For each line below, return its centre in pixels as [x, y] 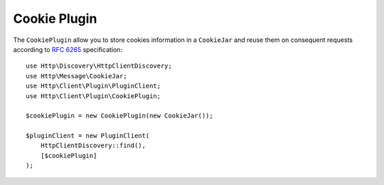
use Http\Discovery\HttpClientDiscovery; [99, 66]
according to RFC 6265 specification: [68, 49]
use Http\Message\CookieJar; [76, 76]
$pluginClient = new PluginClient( [88, 136]
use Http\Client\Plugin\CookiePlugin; [94, 96]
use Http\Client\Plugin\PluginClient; [94, 86]
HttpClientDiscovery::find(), [93, 146]
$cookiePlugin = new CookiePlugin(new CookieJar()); [119, 116]
